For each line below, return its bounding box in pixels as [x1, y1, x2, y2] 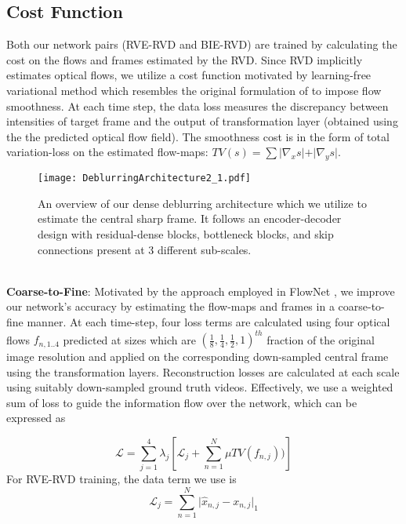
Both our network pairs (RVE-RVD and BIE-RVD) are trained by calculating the [6, 36, 397, 53]
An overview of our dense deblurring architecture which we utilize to [38, 195, 367, 211]
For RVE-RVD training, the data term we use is [6, 471, 237, 487]
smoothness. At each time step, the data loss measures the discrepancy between [6, 97, 389, 114]
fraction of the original [266, 331, 375, 348]
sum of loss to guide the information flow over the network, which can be [6, 394, 357, 410]
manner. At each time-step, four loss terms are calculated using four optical [27, 313, 390, 329]
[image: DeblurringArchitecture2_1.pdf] [38, 173, 252, 184]
